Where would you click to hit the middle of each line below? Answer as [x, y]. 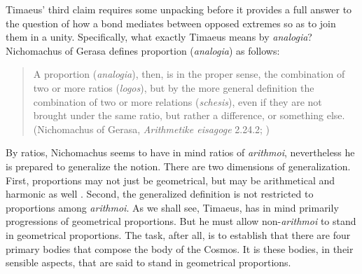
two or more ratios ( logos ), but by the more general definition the [174, 87]
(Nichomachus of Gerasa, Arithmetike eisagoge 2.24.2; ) [152, 129]
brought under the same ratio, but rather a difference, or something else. [189, 115]
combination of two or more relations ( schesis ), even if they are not [177, 101]
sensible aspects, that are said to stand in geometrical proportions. [148, 262]
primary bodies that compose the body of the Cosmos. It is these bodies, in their [180, 248]
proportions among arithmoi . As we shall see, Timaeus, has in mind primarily [172, 207]
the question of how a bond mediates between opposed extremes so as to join [171, 23]
